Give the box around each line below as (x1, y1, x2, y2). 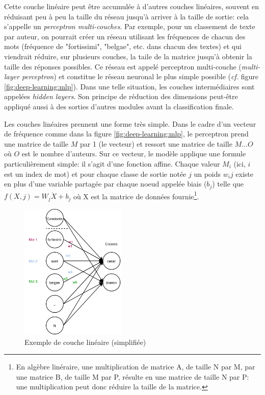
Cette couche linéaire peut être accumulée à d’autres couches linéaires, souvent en (4, 1, 259, 11)
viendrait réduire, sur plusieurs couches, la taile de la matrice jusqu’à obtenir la (4, 51, 252, 61)
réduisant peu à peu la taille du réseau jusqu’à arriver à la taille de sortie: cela (4, 11, 249, 21)
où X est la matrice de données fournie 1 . (73, 189, 199, 201)
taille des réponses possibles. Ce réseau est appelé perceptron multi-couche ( (4, 61, 242, 72)
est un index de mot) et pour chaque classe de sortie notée (4, 168, 187, 179)
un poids (194, 168, 221, 179)
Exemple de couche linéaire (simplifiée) (24, 336, 146, 347)
